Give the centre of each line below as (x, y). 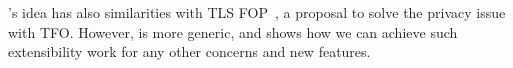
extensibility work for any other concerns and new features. (189, 51)
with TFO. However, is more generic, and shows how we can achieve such (233, 31)
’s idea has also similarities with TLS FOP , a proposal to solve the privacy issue (257, 12)
